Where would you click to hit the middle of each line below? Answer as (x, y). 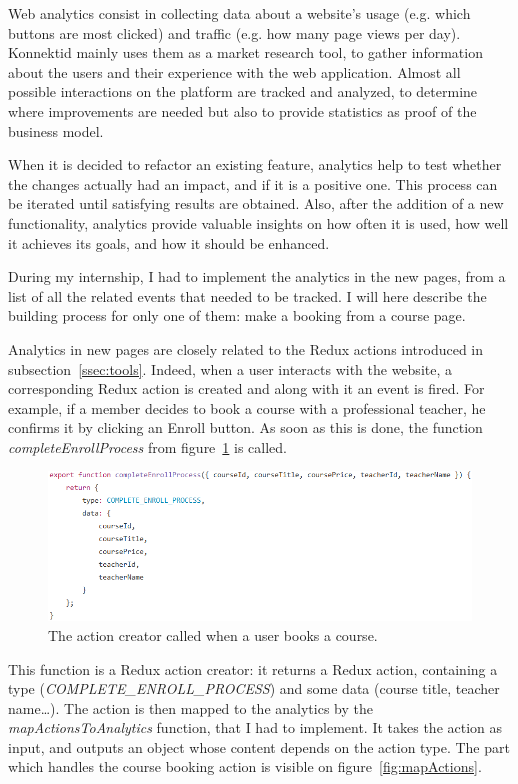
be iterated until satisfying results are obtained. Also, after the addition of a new (256, 203)
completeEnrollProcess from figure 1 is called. (147, 446)
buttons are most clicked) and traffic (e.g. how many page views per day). (234, 32)
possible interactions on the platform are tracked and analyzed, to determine (243, 91)
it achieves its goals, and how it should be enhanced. (169, 242)
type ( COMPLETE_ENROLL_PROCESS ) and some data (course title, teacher (254, 688)
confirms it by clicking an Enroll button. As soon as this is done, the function (245, 427)
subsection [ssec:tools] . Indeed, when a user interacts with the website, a (230, 368)
